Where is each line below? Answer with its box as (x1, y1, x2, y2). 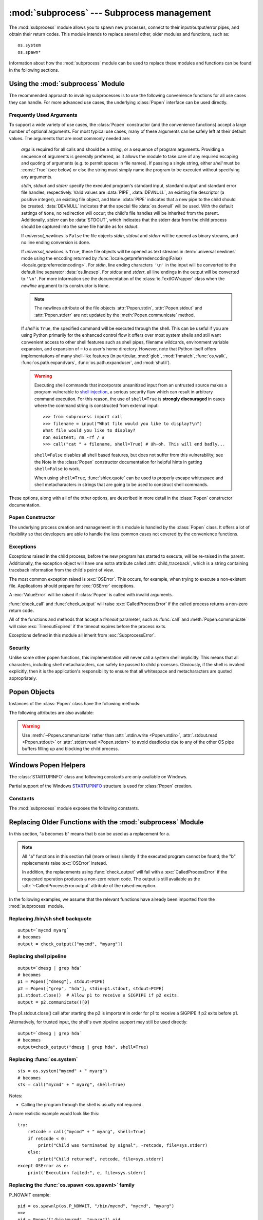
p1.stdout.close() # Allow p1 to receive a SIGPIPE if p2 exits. (18, 993, 180, 998)
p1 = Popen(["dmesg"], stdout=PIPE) (18, 979, 105, 984)
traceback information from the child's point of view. (9, 567, 114, 573)
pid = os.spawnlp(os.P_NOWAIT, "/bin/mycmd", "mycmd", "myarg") (18, 1203, 175, 1209)
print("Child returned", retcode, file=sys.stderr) (38, 1156, 164, 1161)
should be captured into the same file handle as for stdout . (21, 224, 139, 229)
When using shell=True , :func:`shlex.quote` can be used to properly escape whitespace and (34, 475, 224, 481)
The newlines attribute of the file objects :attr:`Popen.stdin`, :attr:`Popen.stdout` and (34, 305, 203, 311)
